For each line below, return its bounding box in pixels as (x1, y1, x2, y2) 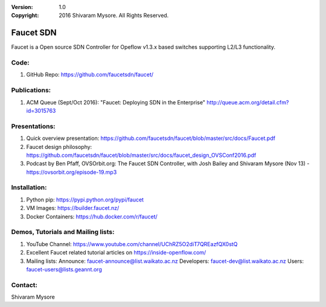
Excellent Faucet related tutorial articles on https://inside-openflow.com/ (26, 249, 206, 256)
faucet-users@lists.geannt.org (26, 265, 102, 273)
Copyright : (11, 12, 39, 19)
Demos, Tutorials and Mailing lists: (11, 228, 115, 236)
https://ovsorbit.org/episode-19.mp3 (26, 168, 117, 176)
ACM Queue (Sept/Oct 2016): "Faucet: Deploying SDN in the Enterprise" (26, 98, 205, 106)
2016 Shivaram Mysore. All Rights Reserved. (59, 12, 169, 19)
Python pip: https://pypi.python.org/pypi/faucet (26, 196, 144, 203)
